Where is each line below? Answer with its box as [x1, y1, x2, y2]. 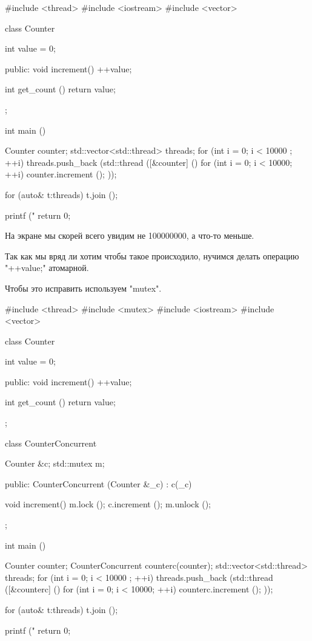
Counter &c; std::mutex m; [5, 457, 105, 470]
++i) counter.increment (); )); [5, 168, 117, 180]
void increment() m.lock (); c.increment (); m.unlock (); [5, 498, 211, 510]
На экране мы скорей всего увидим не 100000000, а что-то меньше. [5, 229, 254, 242]
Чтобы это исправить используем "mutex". [5, 281, 162, 294]
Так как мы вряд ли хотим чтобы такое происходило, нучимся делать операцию [5, 249, 299, 262]
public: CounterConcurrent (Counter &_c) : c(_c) [5, 477, 192, 490]
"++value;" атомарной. [5, 261, 89, 274]
